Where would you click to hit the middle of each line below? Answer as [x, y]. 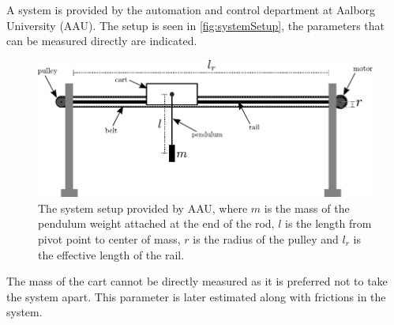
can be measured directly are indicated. [102, 41]
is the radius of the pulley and [266, 239]
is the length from [328, 223]
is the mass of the [307, 208]
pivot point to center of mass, [109, 239]
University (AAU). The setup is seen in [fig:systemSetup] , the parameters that [195, 25]
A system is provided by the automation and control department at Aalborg [191, 9]
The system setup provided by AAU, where [143, 208]
